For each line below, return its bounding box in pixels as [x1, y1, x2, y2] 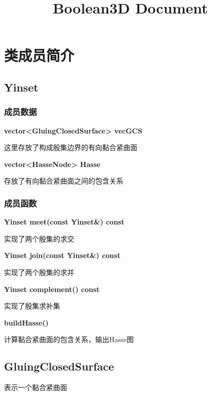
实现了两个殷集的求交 [4, 233, 74, 243]
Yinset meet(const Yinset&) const [4, 216, 125, 227]
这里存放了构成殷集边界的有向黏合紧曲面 [4, 142, 137, 152]
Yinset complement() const [4, 283, 100, 294]
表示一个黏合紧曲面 [4, 382, 67, 392]
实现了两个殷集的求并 [4, 266, 74, 277]
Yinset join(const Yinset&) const [4, 250, 121, 260]
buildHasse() [4, 317, 49, 327]
